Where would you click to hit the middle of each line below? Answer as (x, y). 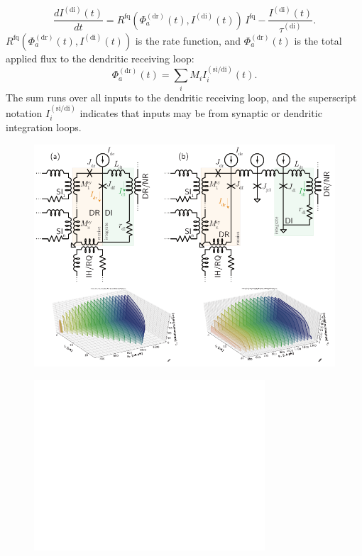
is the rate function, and (188, 40)
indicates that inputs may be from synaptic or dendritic (201, 112)
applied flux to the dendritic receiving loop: (100, 58)
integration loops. (44, 127)
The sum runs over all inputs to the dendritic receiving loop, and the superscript (181, 97)
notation (24, 112)
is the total (318, 40)
